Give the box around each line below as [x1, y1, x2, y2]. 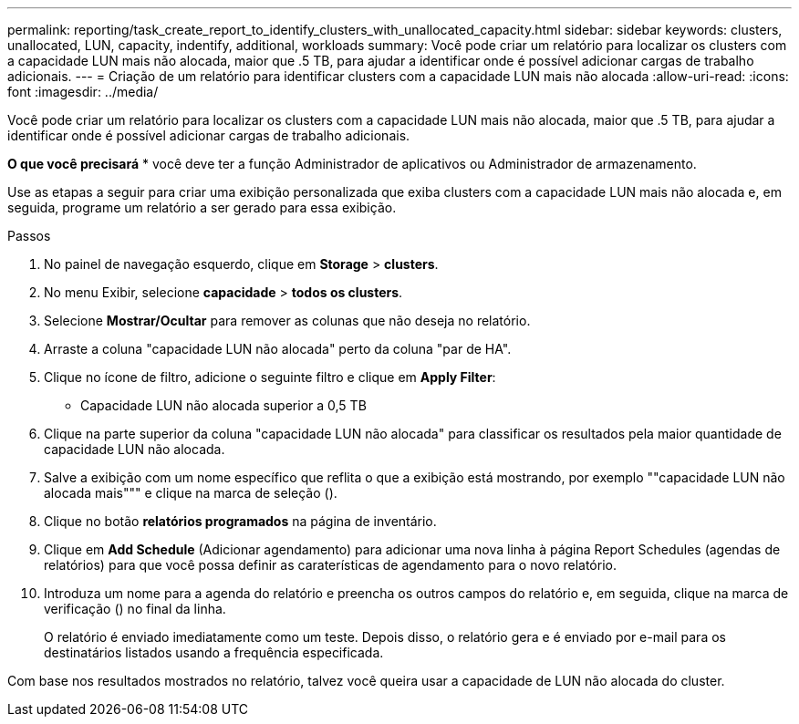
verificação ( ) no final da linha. [44, 601, 226, 616]
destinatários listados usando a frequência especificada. [44, 645, 384, 660]
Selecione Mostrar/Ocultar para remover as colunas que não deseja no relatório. [44, 313, 531, 328]
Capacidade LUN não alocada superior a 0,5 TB [80, 398, 367, 413]
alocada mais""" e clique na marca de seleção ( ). [44, 485, 337, 501]
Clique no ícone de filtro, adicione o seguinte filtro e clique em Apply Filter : [44, 369, 496, 385]
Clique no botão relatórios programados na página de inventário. [44, 513, 437, 529]
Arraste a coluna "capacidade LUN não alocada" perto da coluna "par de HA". [44, 341, 512, 357]
